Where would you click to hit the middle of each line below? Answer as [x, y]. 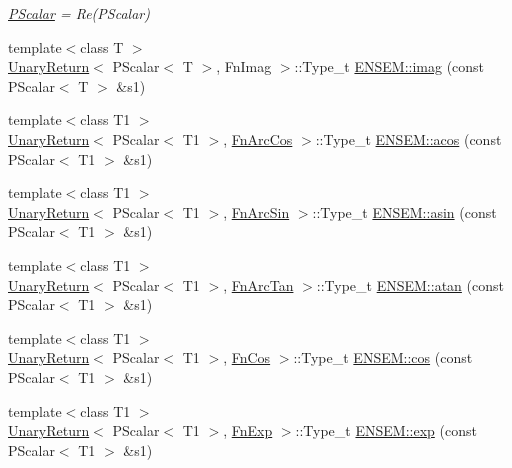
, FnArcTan [258, 284]
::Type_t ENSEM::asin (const [404, 211]
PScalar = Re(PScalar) [79, 13]
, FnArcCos [258, 138]
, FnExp [248, 430]
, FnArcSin [256, 211]
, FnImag [244, 66]
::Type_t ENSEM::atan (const [410, 284]
